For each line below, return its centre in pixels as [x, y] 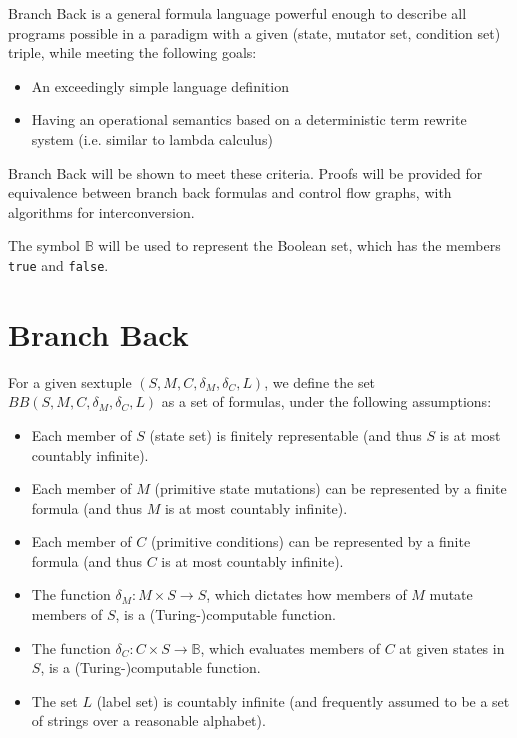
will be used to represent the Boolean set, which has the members [299, 245]
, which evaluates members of [290, 647]
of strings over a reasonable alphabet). [148, 720]
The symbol [44, 245]
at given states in [452, 647]
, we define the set [320, 381]
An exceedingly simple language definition [160, 85]
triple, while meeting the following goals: [132, 52]
